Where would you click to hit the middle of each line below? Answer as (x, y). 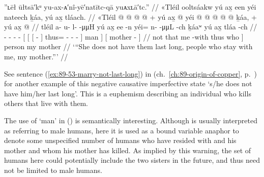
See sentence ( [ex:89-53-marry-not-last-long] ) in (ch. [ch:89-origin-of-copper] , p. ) (130, 73)
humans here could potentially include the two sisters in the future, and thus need (132, 160)
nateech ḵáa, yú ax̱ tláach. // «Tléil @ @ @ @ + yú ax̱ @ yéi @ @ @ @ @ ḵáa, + (130, 16)
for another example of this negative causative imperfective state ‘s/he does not (128, 83)
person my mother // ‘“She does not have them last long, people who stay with (128, 46)
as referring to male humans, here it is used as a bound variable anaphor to (122, 130)
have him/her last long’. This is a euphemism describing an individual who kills (128, 93)
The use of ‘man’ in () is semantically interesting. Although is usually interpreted (131, 120)
